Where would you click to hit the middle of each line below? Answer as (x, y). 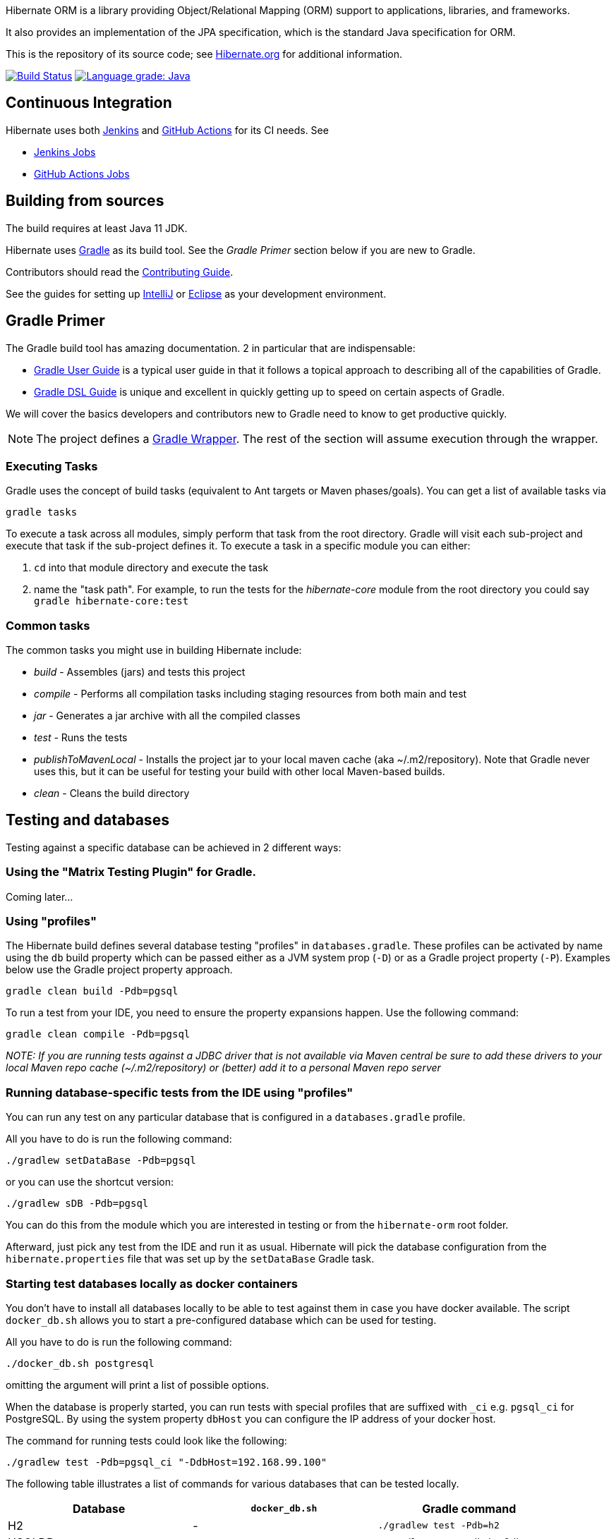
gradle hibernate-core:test (111, 601)
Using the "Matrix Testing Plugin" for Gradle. (131, 872)
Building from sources (85, 201)
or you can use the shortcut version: (90, 1182)
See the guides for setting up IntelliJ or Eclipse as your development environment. (196, 293)
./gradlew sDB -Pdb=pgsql (77, 1204)
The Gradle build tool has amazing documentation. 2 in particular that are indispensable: (211, 348)
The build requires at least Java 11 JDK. (97, 228)
